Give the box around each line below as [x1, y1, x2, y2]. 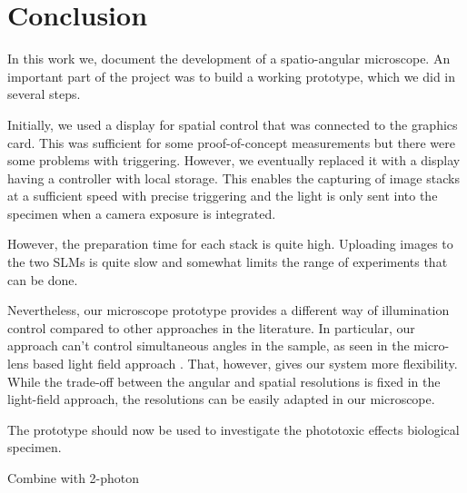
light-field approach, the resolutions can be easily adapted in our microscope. [7, 389, 435, 409]
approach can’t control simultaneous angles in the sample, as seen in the [7, 336, 410, 355]
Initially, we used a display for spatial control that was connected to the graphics [7, 114, 458, 133]
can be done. [7, 270, 78, 289]
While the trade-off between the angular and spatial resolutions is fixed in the [7, 371, 441, 390]
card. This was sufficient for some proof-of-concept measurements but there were [7, 133, 455, 152]
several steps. [7, 84, 81, 104]
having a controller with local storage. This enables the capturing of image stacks [7, 168, 460, 187]
